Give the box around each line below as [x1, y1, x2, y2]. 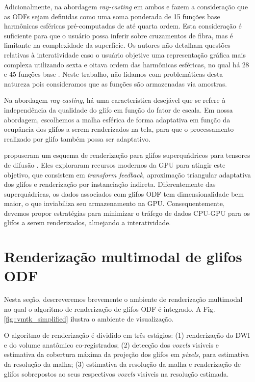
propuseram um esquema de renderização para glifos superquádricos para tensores [4, 150, 250, 160]
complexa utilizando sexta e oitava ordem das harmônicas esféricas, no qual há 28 [4, 59, 249, 69]
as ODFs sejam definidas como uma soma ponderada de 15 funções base [4, 11, 220, 21]
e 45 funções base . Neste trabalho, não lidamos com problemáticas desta [4, 69, 223, 79]
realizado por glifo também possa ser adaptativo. [4, 133, 151, 144]
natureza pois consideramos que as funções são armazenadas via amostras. [4, 78, 227, 88]
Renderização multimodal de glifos [4, 246, 242, 266]
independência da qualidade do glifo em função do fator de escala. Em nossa [4, 104, 233, 115]
